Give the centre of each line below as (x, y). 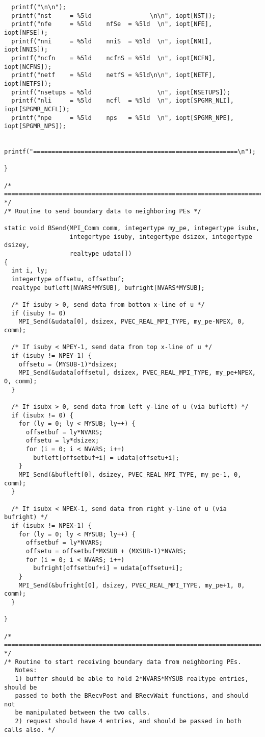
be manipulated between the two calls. (83, 713)
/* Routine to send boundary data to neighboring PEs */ (103, 211)
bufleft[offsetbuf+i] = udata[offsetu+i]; (106, 458)
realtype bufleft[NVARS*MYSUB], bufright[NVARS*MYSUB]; (108, 288)
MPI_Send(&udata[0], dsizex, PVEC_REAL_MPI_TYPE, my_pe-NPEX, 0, (132, 322)
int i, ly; (30, 271)
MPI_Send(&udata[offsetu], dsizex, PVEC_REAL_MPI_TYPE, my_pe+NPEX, (137, 373)
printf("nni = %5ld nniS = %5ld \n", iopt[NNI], (112, 41)
